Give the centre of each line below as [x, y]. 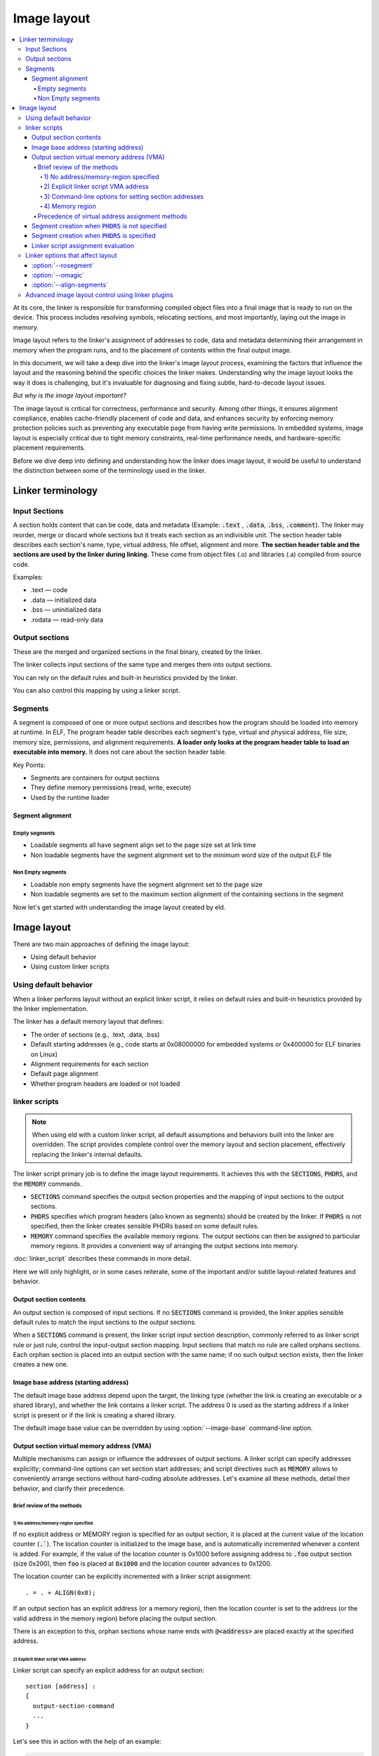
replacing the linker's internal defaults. [87, 1154]
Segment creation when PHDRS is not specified [99, 225]
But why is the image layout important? [69, 395]
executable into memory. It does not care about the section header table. [120, 752]
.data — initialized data [64, 600]
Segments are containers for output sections [95, 778]
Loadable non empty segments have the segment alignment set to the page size [147, 884]
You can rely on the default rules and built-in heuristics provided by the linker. [125, 677]
